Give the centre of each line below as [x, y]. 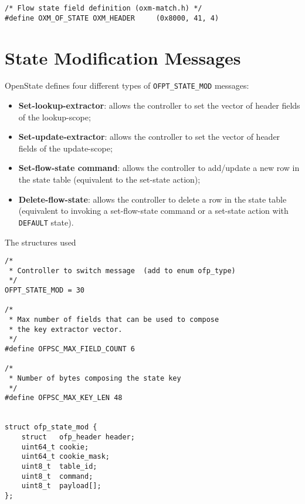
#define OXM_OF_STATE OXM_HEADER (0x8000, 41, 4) [112, 18]
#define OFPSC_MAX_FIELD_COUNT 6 [70, 349]
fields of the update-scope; [65, 148]
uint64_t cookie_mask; [65, 457]
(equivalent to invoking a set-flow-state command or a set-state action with [153, 211]
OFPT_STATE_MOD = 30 [45, 290]
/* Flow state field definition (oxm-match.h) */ [104, 8]
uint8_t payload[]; [61, 486]
